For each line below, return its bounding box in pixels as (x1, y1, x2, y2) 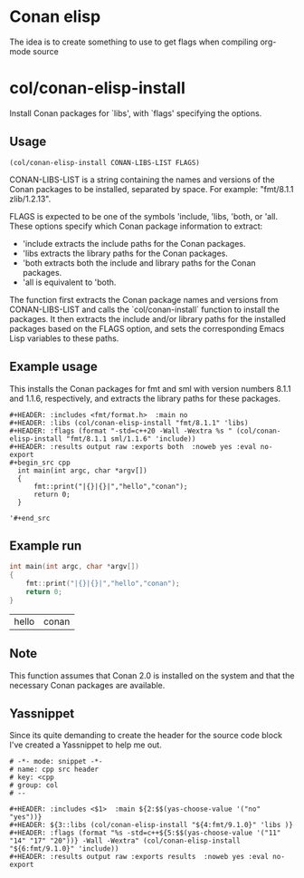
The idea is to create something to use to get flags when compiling (9, 36, 259, 47)
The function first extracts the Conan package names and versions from (9, 294, 279, 305)
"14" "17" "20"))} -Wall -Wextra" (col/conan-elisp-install (9, 836, 242, 845)
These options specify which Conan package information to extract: (9, 220, 263, 231)
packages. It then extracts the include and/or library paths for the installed (9, 313, 287, 324)
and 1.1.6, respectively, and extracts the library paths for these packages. (9, 393, 280, 404)
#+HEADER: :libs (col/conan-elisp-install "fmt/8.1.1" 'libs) (9, 418, 249, 427)
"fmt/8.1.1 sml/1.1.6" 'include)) (66, 434, 196, 444)
